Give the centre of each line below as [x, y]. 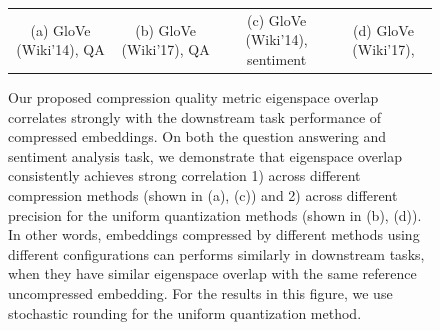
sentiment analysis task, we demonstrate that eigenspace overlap [205, 155]
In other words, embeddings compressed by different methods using [214, 234]
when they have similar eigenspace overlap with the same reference [212, 273]
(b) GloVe [166, 29]
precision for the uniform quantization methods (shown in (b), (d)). [215, 214]
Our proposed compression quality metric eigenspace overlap [193, 97]
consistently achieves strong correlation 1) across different [184, 175]
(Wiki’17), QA [165, 49]
